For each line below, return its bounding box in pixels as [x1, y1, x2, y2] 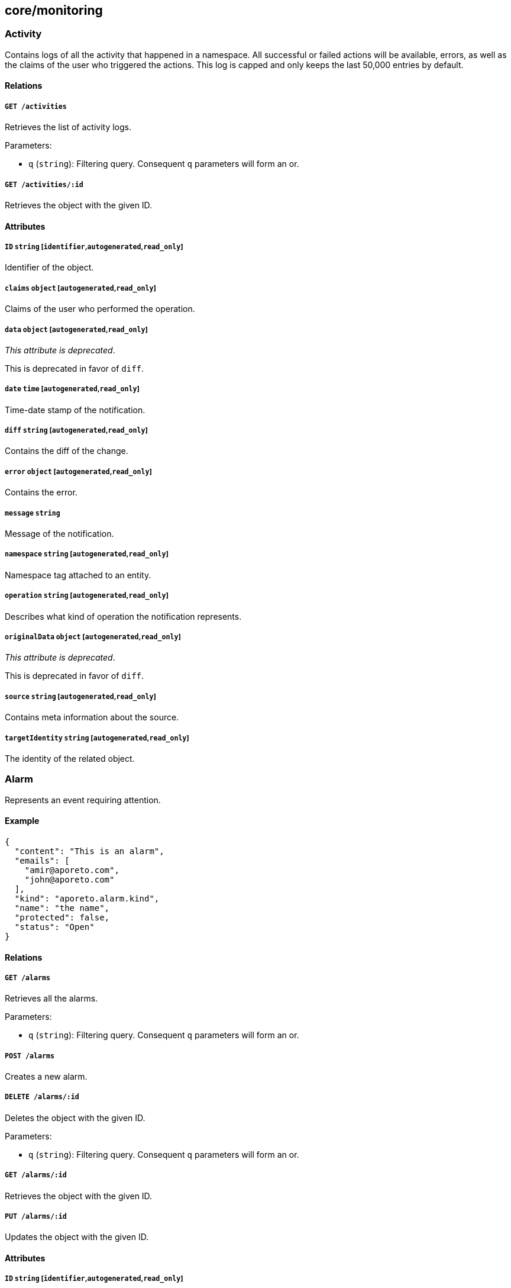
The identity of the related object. [5, 753, 135, 764]
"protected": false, [14, 912, 110, 922]
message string [5, 508, 60, 517]
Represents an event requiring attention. [5, 794, 161, 805]
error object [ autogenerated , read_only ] [5, 467, 152, 476]
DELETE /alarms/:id [5, 1093, 79, 1102]
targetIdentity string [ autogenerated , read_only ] [5, 733, 189, 742]
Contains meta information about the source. [5, 712, 179, 723]
